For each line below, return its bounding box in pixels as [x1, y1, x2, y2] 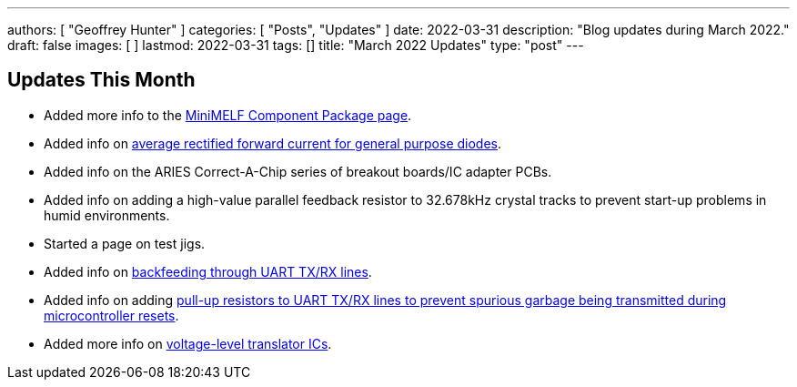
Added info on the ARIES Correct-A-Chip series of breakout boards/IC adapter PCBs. [44, 163, 552, 179]
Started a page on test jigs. [44, 235, 206, 251]
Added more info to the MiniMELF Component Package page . [44, 107, 412, 123]
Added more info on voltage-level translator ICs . [44, 335, 332, 351]
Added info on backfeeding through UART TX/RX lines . [44, 263, 372, 280]
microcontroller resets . [44, 307, 179, 323]
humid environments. [44, 207, 170, 223]
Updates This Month [7, 68, 196, 92]
